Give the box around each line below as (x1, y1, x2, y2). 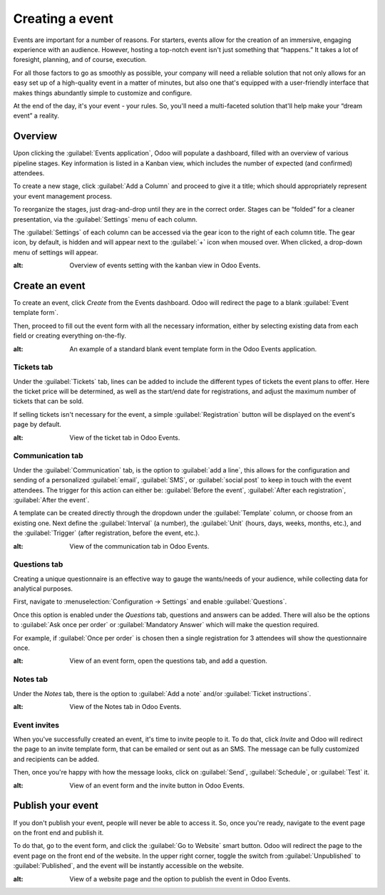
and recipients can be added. (13, 755, 100, 763)
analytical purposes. (13, 584, 73, 593)
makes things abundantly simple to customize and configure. (13, 88, 192, 97)
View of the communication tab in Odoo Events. (69, 542, 210, 550)
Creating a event (13, 11, 113, 26)
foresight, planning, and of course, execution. (13, 56, 148, 64)
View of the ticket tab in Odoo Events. (69, 433, 180, 442)
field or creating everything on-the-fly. (13, 331, 126, 340)
